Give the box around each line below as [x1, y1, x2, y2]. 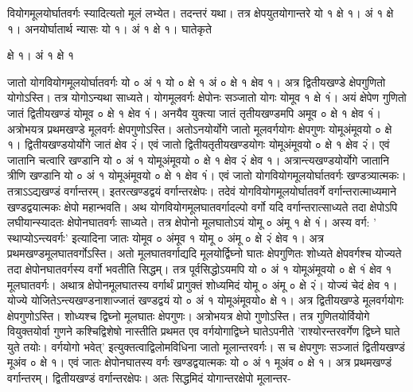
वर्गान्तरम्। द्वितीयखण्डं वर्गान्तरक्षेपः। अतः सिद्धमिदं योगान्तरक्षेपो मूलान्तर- [7, 370, 291, 386]
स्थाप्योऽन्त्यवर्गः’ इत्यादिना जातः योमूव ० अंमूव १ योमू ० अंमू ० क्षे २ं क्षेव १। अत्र [7, 229, 325, 246]
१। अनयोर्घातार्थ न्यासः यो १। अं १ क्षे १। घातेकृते [7, 20, 212, 37]
